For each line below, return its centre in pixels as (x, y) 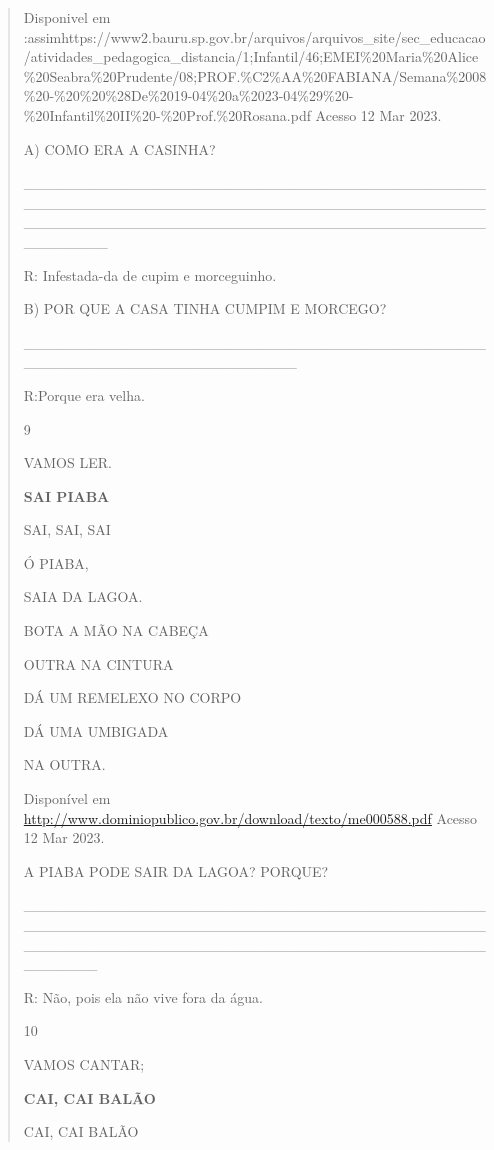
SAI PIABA (66, 495)
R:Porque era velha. (84, 394)
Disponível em (67, 798)
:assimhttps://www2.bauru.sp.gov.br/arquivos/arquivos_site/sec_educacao (254, 36)
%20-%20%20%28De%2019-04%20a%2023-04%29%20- (188, 95)
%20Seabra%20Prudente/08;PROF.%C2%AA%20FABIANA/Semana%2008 (255, 75)
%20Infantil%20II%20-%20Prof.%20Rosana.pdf (167, 114)
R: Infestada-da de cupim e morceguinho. (150, 274)
